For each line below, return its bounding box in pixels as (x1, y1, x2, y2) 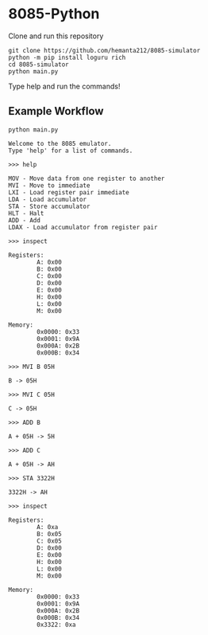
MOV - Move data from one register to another (8, 174, 165, 182)
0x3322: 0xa (37, 621, 77, 629)
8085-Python (8, 5, 100, 23)
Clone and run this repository (8, 31, 104, 41)
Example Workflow (8, 104, 104, 118)
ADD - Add (8, 216, 41, 224)
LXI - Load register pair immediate (8, 188, 129, 196)
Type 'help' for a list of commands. (8, 147, 133, 155)
